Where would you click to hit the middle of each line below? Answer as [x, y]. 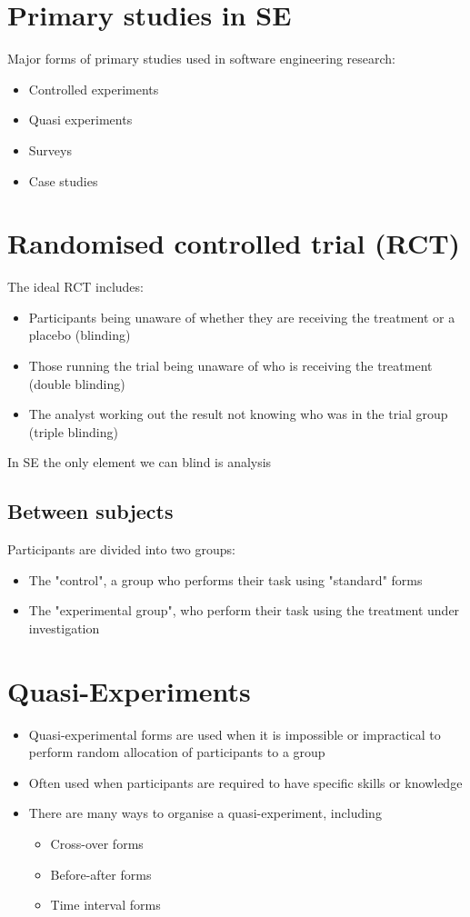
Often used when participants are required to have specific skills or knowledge [245, 782]
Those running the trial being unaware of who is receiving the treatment [230, 365]
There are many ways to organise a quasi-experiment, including [205, 813]
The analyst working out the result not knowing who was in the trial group [238, 414]
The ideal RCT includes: [75, 287]
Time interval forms [105, 905]
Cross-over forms [97, 844]
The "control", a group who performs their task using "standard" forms [225, 579]
